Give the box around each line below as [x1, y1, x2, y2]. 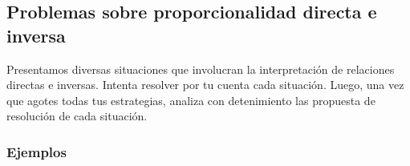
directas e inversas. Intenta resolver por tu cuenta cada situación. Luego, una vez [6, 76, 404, 93]
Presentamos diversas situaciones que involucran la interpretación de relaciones [6, 60, 395, 77]
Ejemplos [6, 141, 67, 161]
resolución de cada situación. [6, 107, 148, 124]
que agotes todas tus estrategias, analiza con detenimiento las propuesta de [6, 91, 375, 108]
